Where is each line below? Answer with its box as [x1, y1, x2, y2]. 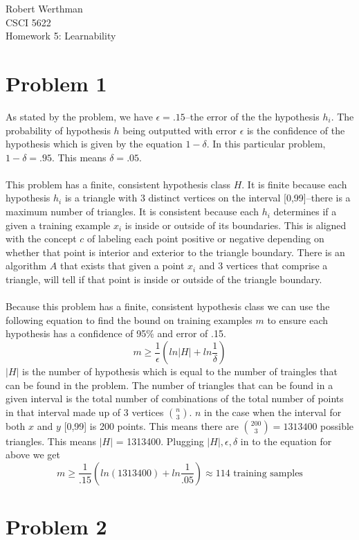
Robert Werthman [6, 1, 83, 15]
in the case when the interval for [204, 404, 342, 419]
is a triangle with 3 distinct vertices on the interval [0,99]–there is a [64, 190, 351, 205]
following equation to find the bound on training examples [6, 312, 252, 327]
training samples [233, 468, 303, 478]
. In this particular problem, [206, 136, 326, 151]
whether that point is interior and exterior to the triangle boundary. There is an [6, 244, 345, 259]
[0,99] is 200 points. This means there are [64, 418, 239, 433]
